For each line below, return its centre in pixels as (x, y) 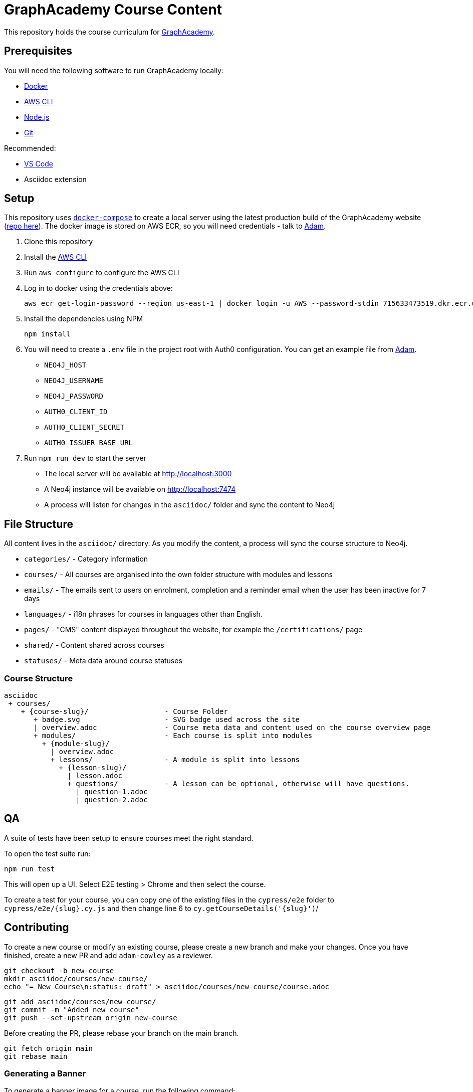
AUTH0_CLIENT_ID (76, 412)
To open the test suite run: (47, 853)
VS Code (39, 163)
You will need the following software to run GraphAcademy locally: (114, 70)
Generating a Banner (45, 1074)
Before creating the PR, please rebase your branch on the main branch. (122, 1033)
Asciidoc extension (55, 179)
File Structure (39, 524)
